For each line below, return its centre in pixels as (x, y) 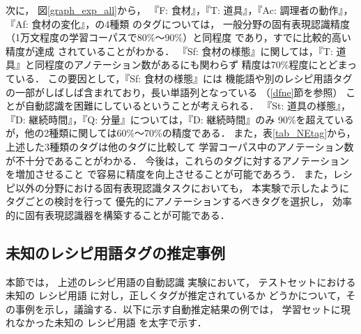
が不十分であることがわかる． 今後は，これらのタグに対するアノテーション (177, 160)
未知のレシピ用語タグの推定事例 (115, 252)
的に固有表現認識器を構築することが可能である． (118, 214)
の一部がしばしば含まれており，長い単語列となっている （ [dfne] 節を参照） (174, 92)
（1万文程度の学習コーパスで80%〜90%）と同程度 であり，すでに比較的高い (178, 37)
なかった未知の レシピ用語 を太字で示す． (111, 322)
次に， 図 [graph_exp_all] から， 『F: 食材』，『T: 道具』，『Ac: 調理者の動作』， (179, 10)
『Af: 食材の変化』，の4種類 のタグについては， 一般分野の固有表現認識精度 (178, 23)
